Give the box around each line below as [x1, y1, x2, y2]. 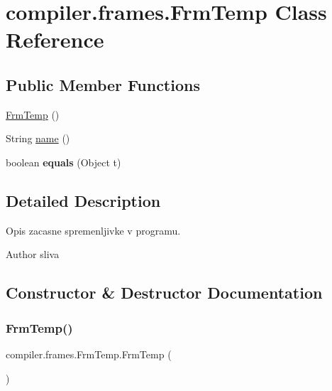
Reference [6, 25, 104, 54]
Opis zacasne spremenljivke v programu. [6, 223, 181, 237]
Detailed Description [6, 189, 161, 211]
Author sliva [6, 247, 60, 262]
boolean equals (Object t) [6, 154, 121, 169]
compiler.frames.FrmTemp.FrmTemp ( [6, 346, 172, 361]
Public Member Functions [6, 73, 200, 95]
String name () [6, 131, 70, 146]
